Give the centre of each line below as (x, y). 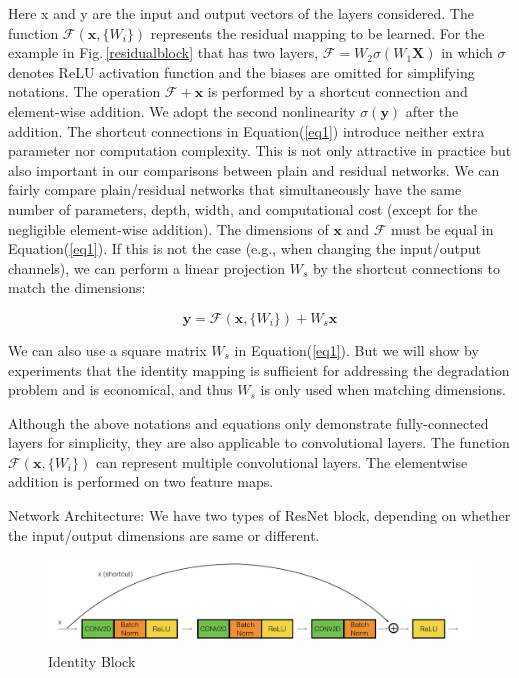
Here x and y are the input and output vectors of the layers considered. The (241, 13)
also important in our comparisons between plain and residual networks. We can (254, 169)
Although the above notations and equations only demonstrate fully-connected (248, 422)
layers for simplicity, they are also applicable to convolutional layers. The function (259, 442)
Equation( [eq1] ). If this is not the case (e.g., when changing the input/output (244, 248)
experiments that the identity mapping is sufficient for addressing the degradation (259, 369)
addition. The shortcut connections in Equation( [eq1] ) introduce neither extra (246, 130)
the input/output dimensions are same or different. (164, 534)
